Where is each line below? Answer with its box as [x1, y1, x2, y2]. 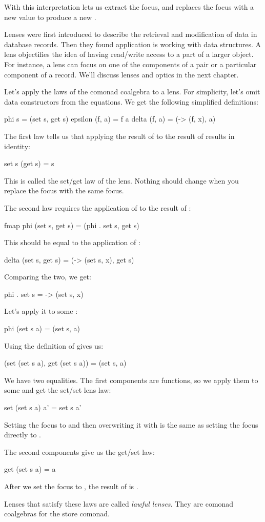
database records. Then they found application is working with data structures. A [4, 38, 261, 49]
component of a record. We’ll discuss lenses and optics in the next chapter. [4, 69, 239, 79]
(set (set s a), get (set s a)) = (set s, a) [4, 357, 127, 368]
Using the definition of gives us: [4, 340, 104, 351]
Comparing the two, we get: [4, 271, 91, 282]
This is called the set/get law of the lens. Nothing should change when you [4, 175, 239, 186]
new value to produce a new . [4, 11, 96, 22]
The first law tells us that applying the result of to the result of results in [4, 130, 235, 141]
